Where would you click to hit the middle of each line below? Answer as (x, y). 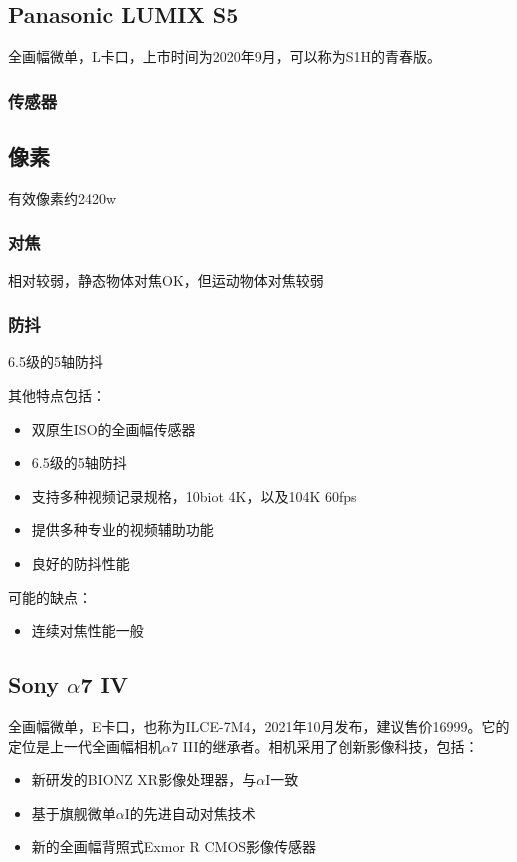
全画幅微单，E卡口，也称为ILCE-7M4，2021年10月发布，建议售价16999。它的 (259, 726)
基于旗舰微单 (73, 812)
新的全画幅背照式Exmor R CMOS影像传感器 (174, 846)
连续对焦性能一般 (87, 630)
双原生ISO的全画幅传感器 (113, 428)
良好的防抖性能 (80, 563)
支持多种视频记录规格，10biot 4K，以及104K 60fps (194, 495)
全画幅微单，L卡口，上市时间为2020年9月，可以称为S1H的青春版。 (225, 56)
